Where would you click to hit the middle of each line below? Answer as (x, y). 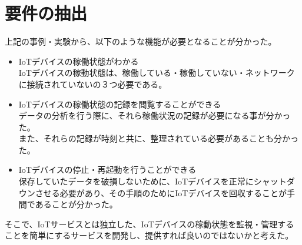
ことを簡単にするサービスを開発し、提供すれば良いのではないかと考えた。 (149, 235)
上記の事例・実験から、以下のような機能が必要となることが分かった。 (141, 41)
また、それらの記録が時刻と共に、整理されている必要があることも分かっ (158, 138)
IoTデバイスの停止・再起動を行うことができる (107, 170)
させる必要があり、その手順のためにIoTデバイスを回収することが (161, 192)
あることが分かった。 (76, 204)
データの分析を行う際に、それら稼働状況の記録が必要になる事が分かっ (155, 115)
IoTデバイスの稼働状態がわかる (79, 61)
